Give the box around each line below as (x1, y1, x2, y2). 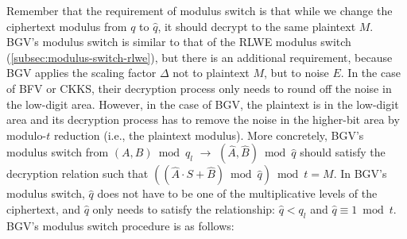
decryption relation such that (6, 165, 149, 182)
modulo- (6, 126, 47, 143)
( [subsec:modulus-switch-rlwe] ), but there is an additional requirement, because (6, 48, 393, 65)
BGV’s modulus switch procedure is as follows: (6, 217, 235, 233)
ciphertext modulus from (6, 17, 127, 34)
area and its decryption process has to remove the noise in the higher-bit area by (6, 111, 400, 128)
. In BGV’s (333, 165, 387, 182)
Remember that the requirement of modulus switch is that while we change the (6, 2, 393, 18)
